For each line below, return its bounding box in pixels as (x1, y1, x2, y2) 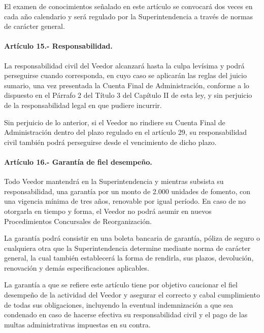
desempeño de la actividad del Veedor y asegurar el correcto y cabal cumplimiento (4, 289, 260, 300)
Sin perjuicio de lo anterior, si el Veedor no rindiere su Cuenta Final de (4, 117, 225, 127)
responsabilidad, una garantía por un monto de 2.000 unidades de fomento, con (4, 186, 250, 196)
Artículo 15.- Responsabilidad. (4, 41, 113, 51)
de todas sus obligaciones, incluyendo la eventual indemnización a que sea (4, 299, 234, 310)
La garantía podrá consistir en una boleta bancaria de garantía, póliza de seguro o (4, 233, 260, 243)
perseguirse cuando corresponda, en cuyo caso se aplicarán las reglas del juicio (4, 70, 247, 81)
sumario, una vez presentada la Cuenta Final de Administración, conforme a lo (4, 80, 249, 90)
